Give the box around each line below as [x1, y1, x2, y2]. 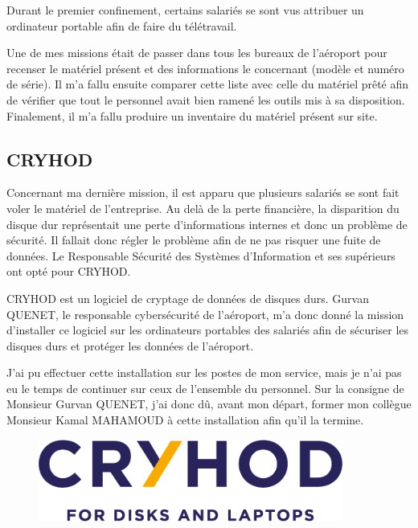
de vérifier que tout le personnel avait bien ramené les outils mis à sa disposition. [6, 91, 405, 108]
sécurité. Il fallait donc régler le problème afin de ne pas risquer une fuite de [6, 231, 381, 248]
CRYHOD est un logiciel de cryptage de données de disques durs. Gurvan [6, 289, 369, 306]
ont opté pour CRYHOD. [6, 263, 131, 280]
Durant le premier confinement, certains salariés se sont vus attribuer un [6, 2, 364, 18]
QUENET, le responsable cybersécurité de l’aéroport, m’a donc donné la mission [6, 305, 404, 322]
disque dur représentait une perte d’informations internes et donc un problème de [6, 215, 408, 232]
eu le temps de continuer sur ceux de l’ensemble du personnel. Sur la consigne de [6, 379, 404, 396]
